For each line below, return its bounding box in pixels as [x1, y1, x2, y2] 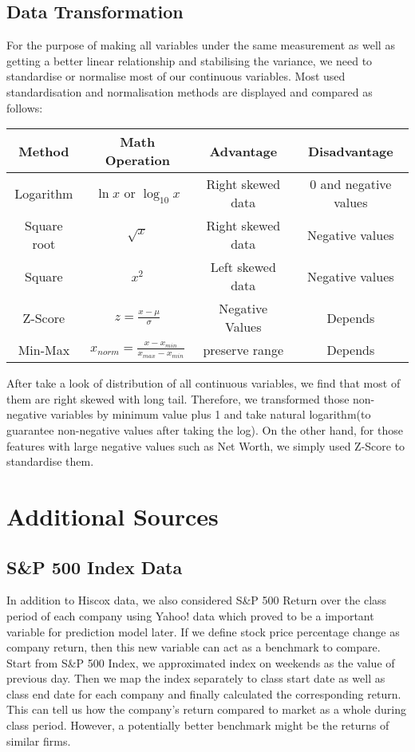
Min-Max [18, 341, 70, 360]
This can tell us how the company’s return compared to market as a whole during [6, 701, 406, 718]
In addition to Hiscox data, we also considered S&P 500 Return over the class [6, 592, 387, 608]
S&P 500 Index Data [6, 554, 183, 579]
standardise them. [6, 453, 94, 470]
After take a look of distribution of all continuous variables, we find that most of [6, 375, 401, 392]
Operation [105, 151, 170, 170]
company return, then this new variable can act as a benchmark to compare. [6, 639, 381, 656]
